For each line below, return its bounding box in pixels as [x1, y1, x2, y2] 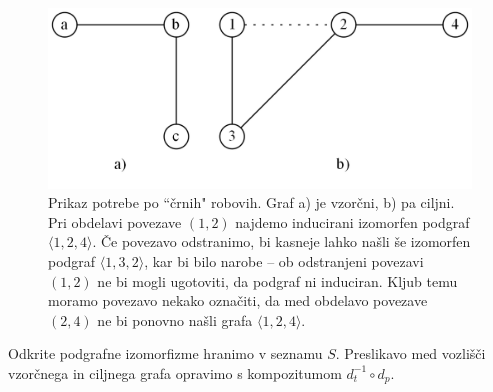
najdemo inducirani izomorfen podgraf [235, 211, 470, 232]
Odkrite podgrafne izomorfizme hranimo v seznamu [8, 343, 323, 364]
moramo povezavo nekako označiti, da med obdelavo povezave [48, 290, 428, 311]
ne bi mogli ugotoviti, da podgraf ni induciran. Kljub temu [97, 270, 458, 291]
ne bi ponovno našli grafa [97, 309, 253, 330]
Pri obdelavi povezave [48, 211, 182, 232]
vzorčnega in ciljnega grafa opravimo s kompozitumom [8, 362, 342, 383]
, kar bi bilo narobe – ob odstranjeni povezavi [144, 250, 424, 271]
